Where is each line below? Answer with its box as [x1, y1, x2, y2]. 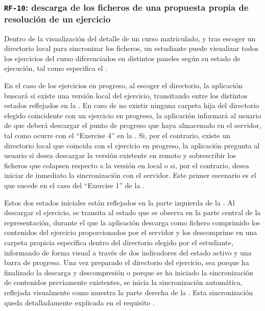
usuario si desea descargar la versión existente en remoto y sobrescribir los [4, 150, 236, 161]
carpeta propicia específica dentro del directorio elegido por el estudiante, [4, 237, 233, 247]
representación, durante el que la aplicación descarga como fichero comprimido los [4, 217, 260, 227]
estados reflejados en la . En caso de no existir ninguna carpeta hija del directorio [4, 100, 259, 111]
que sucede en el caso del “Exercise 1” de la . [4, 180, 144, 191]
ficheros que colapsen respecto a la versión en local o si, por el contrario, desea [4, 160, 249, 170]
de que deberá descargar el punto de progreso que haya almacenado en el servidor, [4, 120, 261, 131]
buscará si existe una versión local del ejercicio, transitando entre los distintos [4, 90, 248, 100]
